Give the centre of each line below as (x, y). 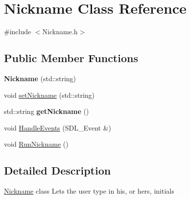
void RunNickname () (36, 144)
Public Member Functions (71, 58)
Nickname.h (60, 32)
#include (18, 32)
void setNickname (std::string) (49, 95)
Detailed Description (58, 170)
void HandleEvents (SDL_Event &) (58, 127)
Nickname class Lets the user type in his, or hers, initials (89, 191)
